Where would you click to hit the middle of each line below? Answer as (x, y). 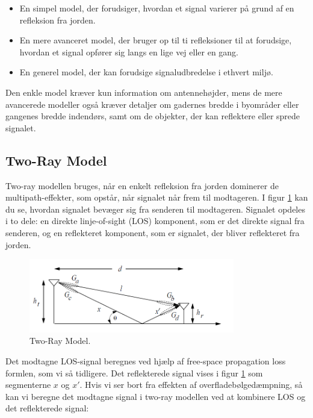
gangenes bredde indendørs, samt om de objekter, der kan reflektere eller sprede (153, 116)
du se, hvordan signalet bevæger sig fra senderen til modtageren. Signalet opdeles (155, 209)
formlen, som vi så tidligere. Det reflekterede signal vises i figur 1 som (134, 373)
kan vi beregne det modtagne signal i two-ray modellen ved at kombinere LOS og (156, 396)
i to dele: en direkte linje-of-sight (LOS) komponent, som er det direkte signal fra (155, 221)
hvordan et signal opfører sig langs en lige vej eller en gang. (129, 51)
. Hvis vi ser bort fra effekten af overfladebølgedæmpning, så (191, 385)
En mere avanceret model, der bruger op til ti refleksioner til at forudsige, (156, 40)
